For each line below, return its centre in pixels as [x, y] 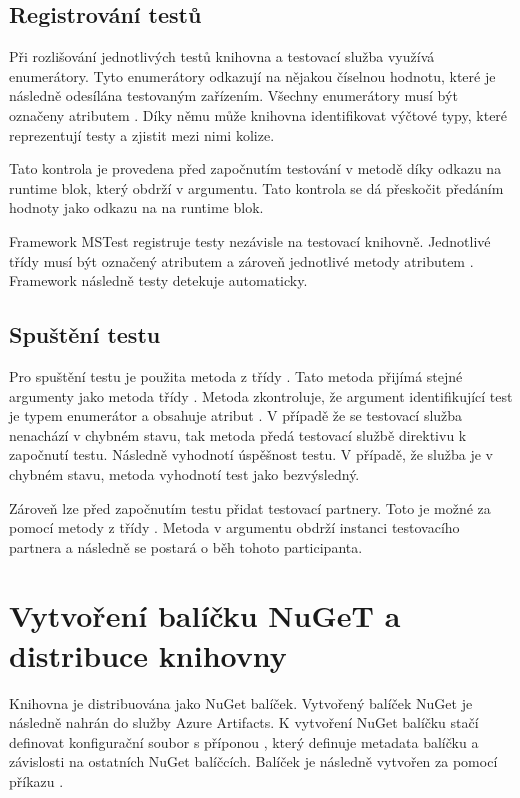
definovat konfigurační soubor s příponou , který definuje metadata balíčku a [244, 741]
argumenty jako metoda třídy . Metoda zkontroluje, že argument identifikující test [261, 395]
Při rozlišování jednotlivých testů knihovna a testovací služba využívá [222, 56]
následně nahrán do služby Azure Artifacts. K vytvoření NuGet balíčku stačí [244, 722]
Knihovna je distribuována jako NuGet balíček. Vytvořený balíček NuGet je [241, 702]
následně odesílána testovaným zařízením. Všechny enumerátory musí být [233, 95]
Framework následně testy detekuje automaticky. [158, 280]
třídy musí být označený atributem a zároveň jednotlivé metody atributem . [241, 260]
